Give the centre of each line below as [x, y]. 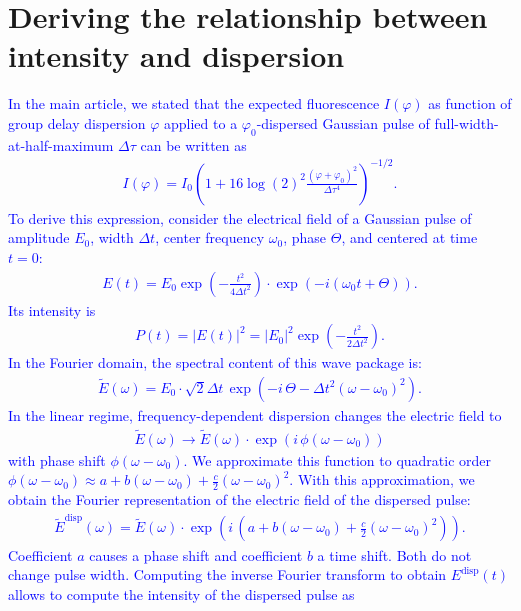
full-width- [466, 122]
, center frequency [210, 237]
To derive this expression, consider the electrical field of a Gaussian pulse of [240, 217]
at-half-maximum [61, 144]
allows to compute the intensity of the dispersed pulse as [181, 593]
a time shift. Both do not [394, 554]
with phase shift [57, 459]
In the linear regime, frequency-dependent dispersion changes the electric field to [255, 414]
